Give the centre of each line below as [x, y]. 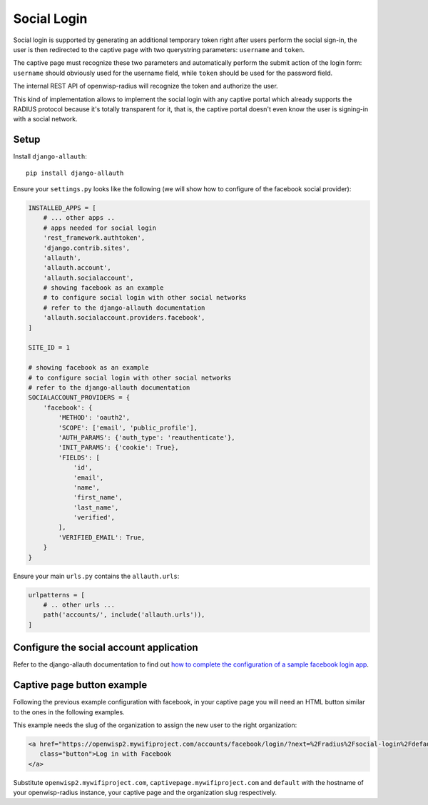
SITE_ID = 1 [49, 348]
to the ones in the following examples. [69, 712]
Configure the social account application [106, 648]
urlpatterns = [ [57, 595]
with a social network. [45, 119]
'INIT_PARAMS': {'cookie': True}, [118, 447]
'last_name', [96, 507]
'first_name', [98, 497]
